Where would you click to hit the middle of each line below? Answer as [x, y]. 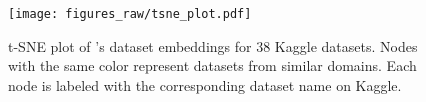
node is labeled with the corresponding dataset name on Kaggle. [205, 84]
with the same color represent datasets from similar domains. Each [212, 65]
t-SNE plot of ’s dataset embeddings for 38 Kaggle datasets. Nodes [213, 45]
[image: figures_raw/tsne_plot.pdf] [130, 14]
